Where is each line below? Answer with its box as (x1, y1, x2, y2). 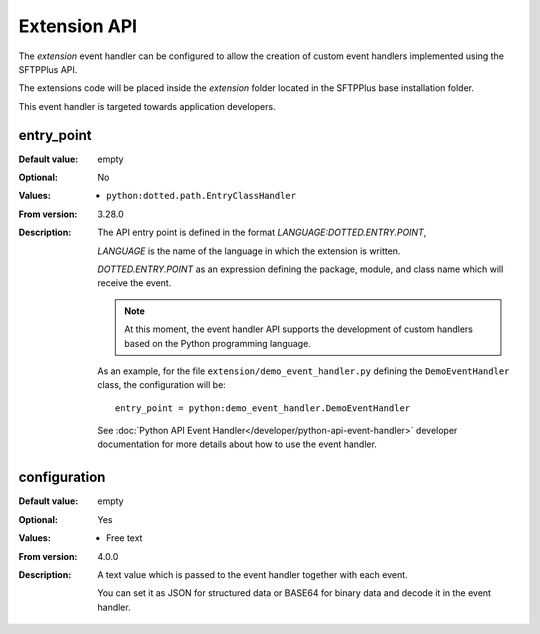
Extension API (18, 15, 138, 37)
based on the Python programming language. (124, 337, 312, 349)
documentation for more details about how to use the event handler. (97, 438, 377, 450)
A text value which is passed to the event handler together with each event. (97, 568, 409, 580)
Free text (106, 532, 143, 544)
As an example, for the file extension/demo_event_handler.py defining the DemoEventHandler (97, 365, 510, 377)
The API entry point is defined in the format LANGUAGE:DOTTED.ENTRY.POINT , (97, 226, 427, 239)
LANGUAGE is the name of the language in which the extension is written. (97, 245, 401, 257)
